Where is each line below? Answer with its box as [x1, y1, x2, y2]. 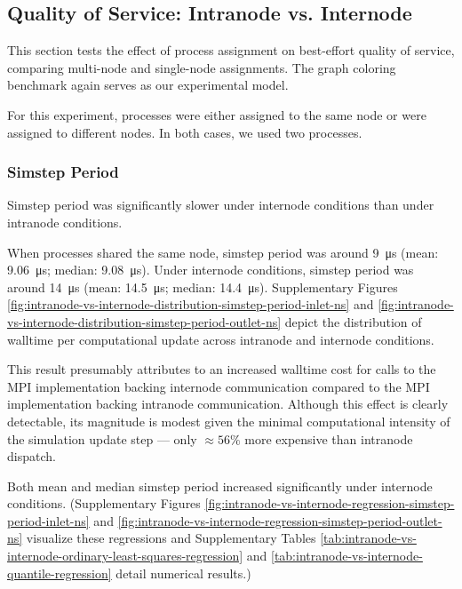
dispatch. [7, 447, 56, 466]
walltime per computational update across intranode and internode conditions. [7, 330, 434, 348]
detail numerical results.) [115, 563, 251, 582]
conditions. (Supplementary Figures [7, 494, 201, 513]
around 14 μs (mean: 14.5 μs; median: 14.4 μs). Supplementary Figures [7, 277, 398, 296]
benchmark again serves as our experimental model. [7, 76, 289, 94]
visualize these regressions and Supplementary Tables [26, 529, 316, 547]
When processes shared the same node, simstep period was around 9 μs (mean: [7, 243, 439, 261]
